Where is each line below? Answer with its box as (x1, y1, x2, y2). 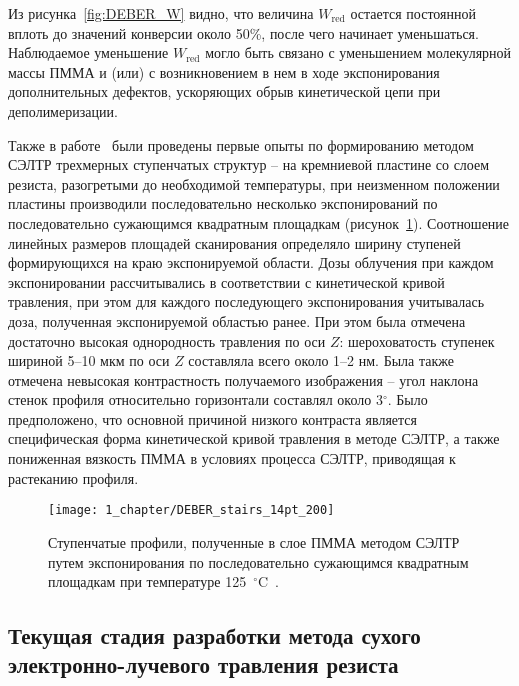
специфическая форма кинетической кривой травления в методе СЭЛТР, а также (8, 428, 500, 449)
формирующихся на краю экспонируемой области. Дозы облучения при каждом (8, 252, 494, 273)
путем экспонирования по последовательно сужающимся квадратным (48, 551, 469, 572)
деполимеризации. (8, 100, 118, 121)
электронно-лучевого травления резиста (8, 649, 399, 680)
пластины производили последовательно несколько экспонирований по (8, 193, 438, 214)
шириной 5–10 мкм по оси (8, 350, 170, 371)
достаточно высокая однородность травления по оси (8, 330, 326, 351)
